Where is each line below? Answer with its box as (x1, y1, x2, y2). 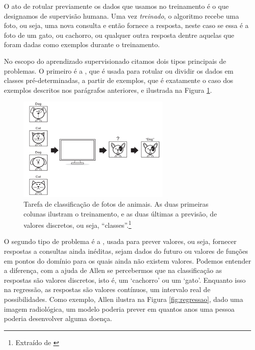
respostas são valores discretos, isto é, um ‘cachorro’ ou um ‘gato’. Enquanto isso (4, 274, 246, 285)
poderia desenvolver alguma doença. (4, 313, 112, 323)
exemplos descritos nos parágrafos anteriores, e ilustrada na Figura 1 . (4, 84, 212, 95)
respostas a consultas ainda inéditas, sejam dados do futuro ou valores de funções (4, 245, 248, 256)
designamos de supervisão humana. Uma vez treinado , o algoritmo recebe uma (4, 10, 239, 21)
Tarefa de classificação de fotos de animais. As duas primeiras (24, 198, 209, 209)
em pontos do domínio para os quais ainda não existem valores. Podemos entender (4, 255, 251, 266)
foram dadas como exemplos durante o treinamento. (4, 39, 160, 50)
